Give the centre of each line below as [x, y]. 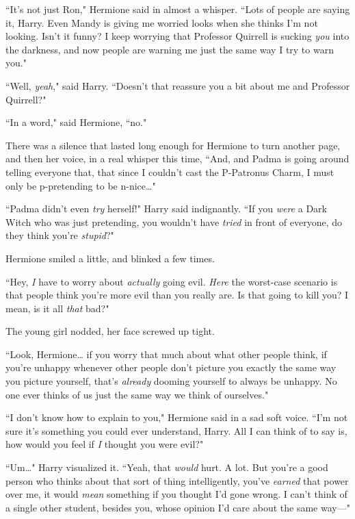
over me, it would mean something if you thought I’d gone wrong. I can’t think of [176, 494]
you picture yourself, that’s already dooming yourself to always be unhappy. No [171, 381]
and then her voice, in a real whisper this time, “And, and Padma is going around [177, 159]
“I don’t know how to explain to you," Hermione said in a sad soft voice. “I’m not [177, 417]
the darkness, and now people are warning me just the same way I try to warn [170, 49]
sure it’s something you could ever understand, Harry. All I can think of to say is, [176, 430]
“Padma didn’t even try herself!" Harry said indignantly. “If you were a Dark [166, 208]
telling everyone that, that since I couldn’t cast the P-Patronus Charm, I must [170, 172]
